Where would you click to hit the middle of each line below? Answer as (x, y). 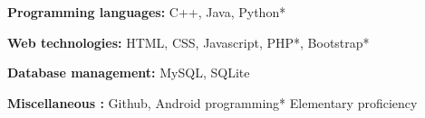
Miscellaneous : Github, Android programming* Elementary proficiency (212, 102)
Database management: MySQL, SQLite (129, 73)
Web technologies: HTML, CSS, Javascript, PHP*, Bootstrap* (188, 42)
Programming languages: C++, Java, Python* (147, 12)
